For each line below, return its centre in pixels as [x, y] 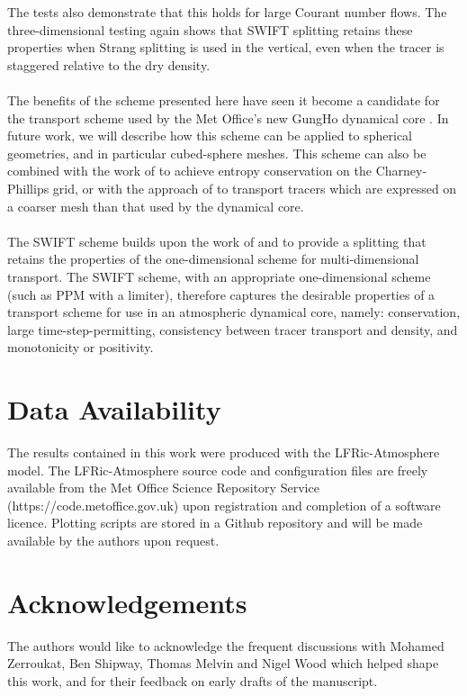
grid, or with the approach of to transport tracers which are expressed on [255, 188]
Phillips [28, 188]
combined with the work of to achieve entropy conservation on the [190, 171]
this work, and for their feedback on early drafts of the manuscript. [193, 680]
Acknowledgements [127, 602]
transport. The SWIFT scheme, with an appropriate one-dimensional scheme [219, 276]
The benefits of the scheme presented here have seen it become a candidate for [224, 99]
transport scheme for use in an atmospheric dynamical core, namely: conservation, [234, 312]
